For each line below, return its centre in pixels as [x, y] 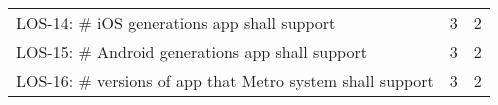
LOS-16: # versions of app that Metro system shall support [225, 80]
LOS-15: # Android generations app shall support [191, 51]
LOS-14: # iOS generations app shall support [176, 22]
